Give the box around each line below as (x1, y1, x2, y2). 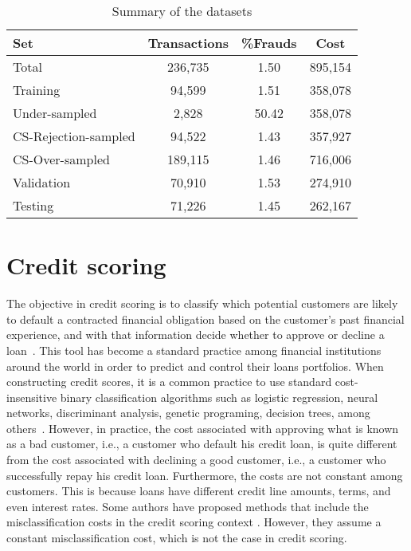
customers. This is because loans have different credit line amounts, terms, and (6, 482, 391, 499)
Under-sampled (13, 104, 97, 122)
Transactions (147, 33, 229, 52)
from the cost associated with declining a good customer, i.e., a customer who (6, 451, 386, 468)
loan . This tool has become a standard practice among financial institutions (6, 341, 382, 358)
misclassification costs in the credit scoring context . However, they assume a (6, 514, 382, 530)
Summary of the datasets (112, 2, 252, 20)
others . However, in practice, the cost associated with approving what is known (6, 419, 399, 436)
